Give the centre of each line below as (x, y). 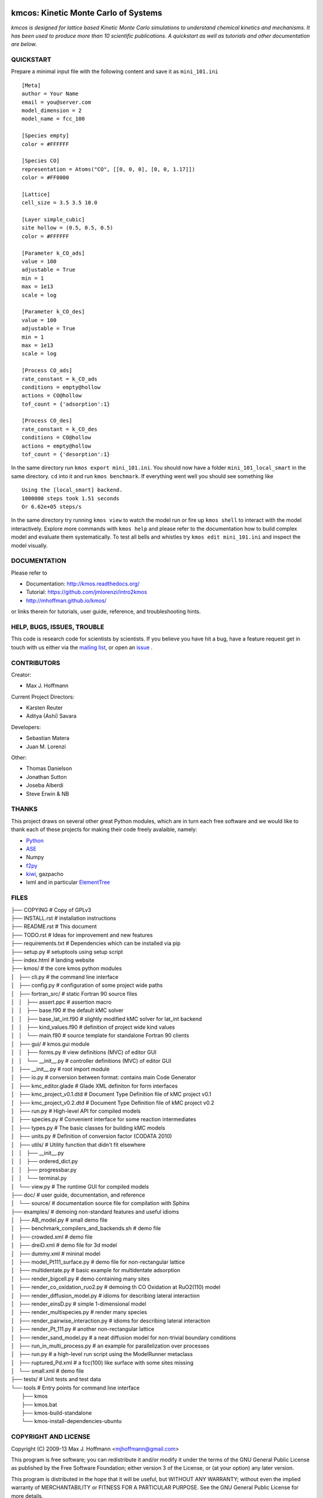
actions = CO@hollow (52, 396)
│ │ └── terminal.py (39, 1178)
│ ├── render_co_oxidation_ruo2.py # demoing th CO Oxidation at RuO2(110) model (116, 1287)
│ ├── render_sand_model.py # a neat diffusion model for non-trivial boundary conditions (124, 1337)
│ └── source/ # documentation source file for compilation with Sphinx (100, 1203)
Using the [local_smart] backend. (72, 490)
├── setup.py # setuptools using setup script (67, 952)
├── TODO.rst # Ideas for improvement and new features (82, 935)
